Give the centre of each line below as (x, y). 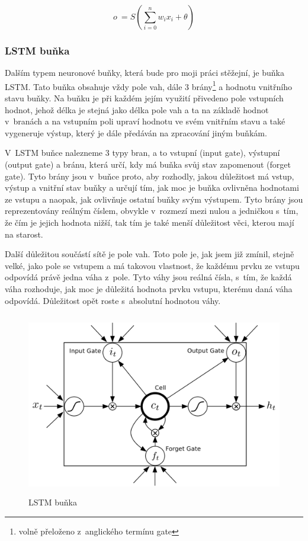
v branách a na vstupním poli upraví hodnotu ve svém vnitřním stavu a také (145, 121)
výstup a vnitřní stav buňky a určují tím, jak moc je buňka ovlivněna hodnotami (152, 188)
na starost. (24, 234)
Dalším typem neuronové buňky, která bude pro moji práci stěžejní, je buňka (145, 73)
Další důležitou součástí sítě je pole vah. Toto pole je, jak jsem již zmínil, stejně (150, 254)
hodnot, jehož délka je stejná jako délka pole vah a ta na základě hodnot (137, 109)
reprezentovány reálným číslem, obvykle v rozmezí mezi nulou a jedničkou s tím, (152, 211)
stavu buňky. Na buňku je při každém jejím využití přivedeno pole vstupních (144, 98)
